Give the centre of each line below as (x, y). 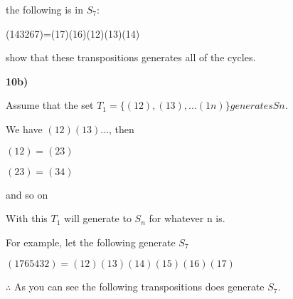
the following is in (44, 9)
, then (122, 128)
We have (24, 128)
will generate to (98, 218)
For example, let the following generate (91, 242)
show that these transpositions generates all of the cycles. (131, 57)
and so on (27, 194)
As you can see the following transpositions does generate (139, 287)
